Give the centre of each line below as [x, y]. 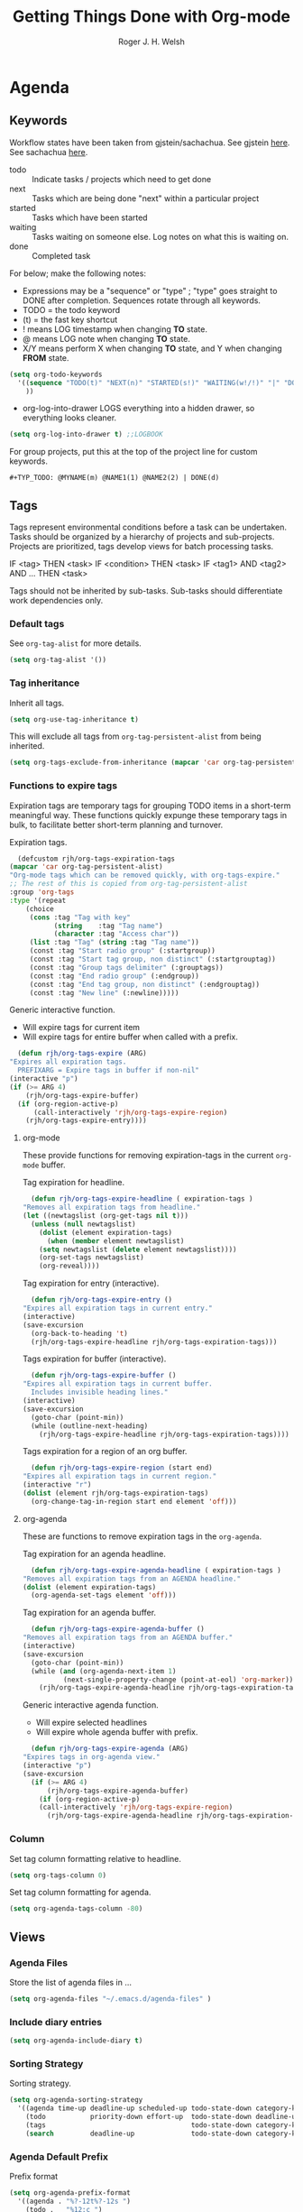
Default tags [37, 623]
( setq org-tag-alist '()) [58, 660]
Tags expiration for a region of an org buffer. [105, 1452]
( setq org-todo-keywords [56, 374]
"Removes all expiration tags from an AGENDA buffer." [128, 1638]
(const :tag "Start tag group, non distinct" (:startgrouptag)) [153, 959]
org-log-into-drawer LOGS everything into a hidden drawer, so [138, 409]
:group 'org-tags [42, 892]
